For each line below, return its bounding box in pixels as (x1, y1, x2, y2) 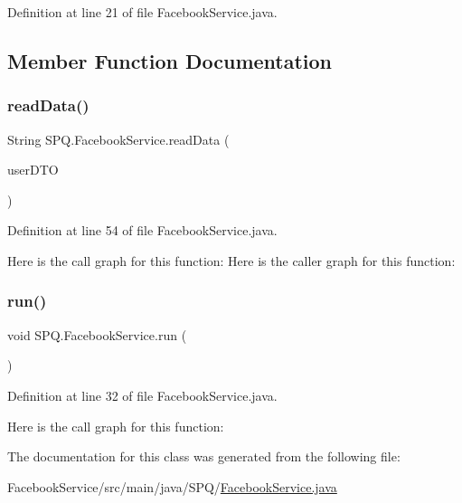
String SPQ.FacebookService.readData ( (7, 129, 230, 148)
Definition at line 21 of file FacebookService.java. (7, 3, 278, 21)
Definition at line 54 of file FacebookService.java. (7, 221, 278, 240)
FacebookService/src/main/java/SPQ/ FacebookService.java (7, 477, 337, 496)
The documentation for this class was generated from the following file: (7, 447, 401, 466)
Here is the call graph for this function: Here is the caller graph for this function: (7, 251, 456, 270)
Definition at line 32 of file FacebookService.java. (7, 385, 278, 404)
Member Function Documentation (7, 46, 333, 74)
